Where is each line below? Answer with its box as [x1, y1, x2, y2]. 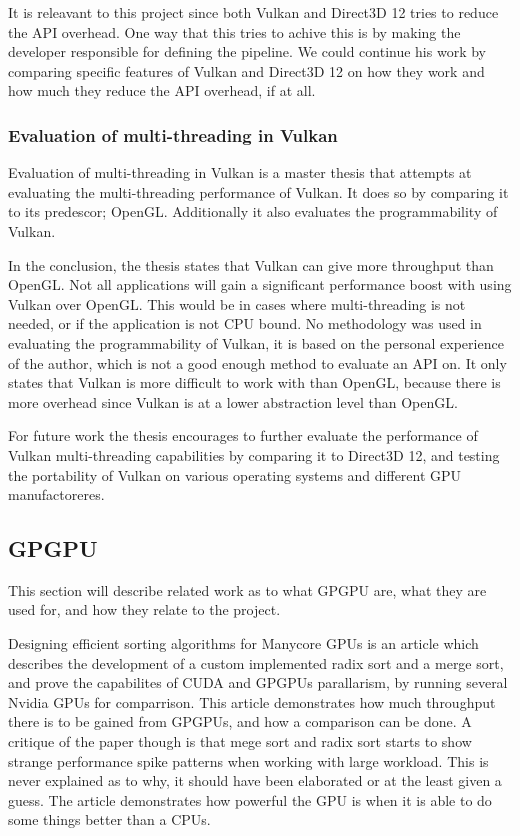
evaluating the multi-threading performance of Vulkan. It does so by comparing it [8, 181, 509, 202]
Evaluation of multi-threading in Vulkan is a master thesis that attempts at [8, 162, 472, 183]
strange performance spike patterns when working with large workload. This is [8, 750, 489, 771]
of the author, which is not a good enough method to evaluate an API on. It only [8, 352, 507, 373]
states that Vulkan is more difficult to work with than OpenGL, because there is [8, 372, 501, 393]
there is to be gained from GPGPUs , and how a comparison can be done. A [8, 711, 472, 732]
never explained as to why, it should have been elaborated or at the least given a [8, 770, 502, 791]
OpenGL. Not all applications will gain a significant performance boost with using [8, 274, 512, 295]
